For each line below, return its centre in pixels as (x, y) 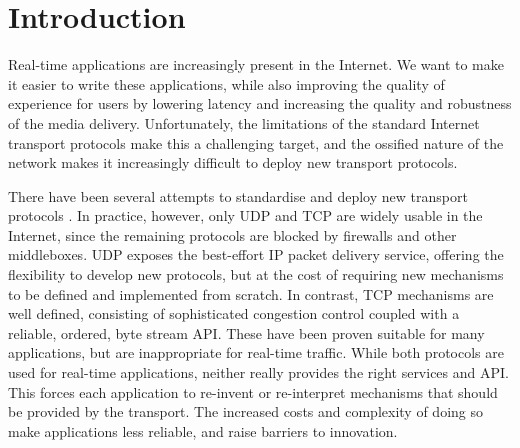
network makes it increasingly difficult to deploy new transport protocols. (233, 162)
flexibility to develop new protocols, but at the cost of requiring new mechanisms (256, 274)
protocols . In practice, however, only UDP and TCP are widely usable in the (245, 215)
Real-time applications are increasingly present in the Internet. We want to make (256, 64)
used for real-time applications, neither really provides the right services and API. (258, 372)
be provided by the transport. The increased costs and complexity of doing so (245, 411)
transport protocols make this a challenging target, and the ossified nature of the (256, 142)
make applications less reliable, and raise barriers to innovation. (203, 430)
